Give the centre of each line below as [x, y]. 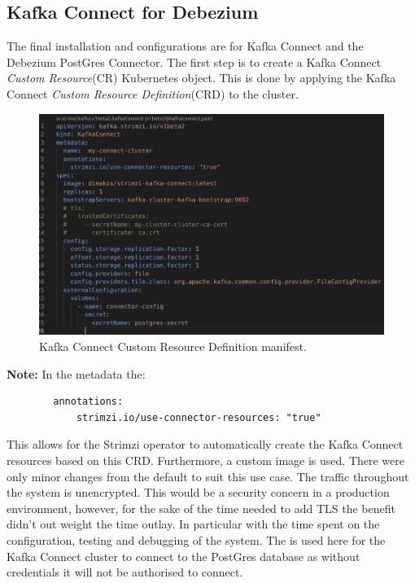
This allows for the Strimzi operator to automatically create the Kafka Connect [205, 444]
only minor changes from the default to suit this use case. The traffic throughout [208, 476]
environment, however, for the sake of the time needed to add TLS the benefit [201, 508]
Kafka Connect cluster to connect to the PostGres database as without [183, 556]
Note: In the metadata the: [76, 373]
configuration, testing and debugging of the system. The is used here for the [196, 540]
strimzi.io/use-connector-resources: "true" [199, 417]
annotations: [88, 402]
